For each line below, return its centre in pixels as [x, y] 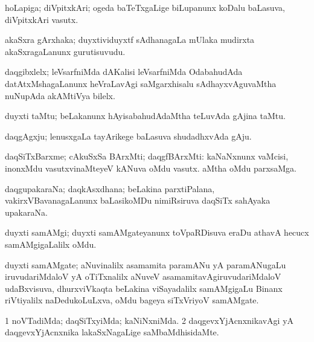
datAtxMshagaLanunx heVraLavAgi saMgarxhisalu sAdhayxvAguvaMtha [141, 83]
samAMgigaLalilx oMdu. [51, 244]
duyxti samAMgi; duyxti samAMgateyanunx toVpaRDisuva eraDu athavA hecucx [157, 232]
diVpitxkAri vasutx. [42, 19]
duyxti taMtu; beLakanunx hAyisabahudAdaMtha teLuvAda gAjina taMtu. [145, 116]
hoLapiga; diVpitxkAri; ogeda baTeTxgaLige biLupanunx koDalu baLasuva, [145, 7]
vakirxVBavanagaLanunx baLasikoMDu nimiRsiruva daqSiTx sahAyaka [138, 200]
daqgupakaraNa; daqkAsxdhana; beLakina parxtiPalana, [110, 188]
